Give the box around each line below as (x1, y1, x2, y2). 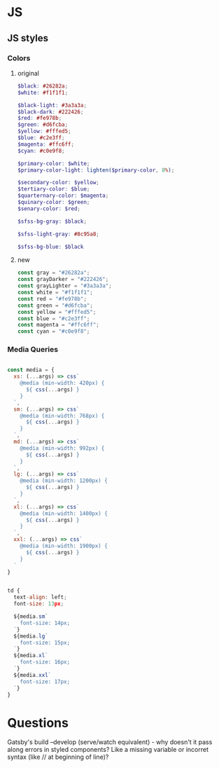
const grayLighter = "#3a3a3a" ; (17, 282, 112, 289)
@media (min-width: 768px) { (20, 412, 105, 419)
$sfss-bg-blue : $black (17, 243, 84, 250)
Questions (7, 715, 69, 731)
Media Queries (7, 345, 58, 355)
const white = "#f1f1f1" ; (17, 289, 93, 296)
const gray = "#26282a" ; (17, 269, 90, 277)
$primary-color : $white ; (17, 160, 90, 167)
